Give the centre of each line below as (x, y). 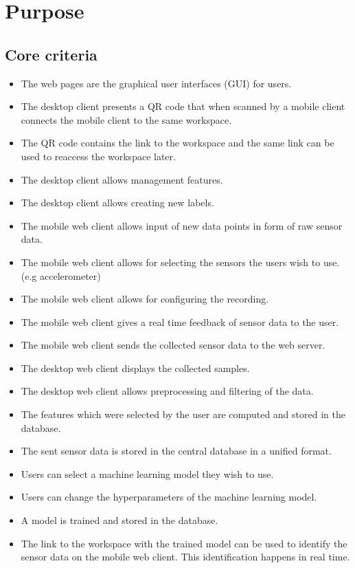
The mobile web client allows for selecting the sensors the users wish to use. (180, 262)
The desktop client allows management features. (122, 179)
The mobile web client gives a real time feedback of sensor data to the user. (180, 321)
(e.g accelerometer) (61, 275)
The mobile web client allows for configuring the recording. (145, 299)
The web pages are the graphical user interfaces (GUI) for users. (156, 83)
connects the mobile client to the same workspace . (126, 119)
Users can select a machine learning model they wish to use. (147, 473)
